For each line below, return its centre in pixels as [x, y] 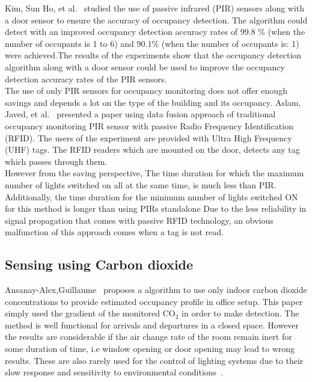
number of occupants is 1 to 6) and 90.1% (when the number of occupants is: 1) [152, 43]
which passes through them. [56, 161]
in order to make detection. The [240, 313]
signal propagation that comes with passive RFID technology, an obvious [139, 220]
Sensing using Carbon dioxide [99, 264]
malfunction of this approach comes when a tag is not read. [114, 232]
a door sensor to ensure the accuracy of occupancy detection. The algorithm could [156, 20]
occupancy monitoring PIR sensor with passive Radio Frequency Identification [149, 125]
